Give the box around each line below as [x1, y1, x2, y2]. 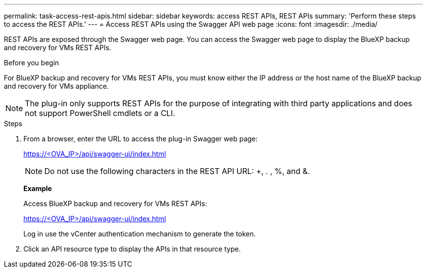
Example [23, 184, 52, 193]
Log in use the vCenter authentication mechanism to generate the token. [23, 230, 256, 238]
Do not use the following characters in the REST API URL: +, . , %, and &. [44, 166, 310, 176]
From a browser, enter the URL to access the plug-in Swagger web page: [23, 135, 258, 143]
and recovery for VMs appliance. [4, 82, 109, 90]
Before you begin [4, 58, 59, 67]
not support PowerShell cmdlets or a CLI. [25, 108, 175, 118]
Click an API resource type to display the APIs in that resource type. [23, 245, 241, 253]
